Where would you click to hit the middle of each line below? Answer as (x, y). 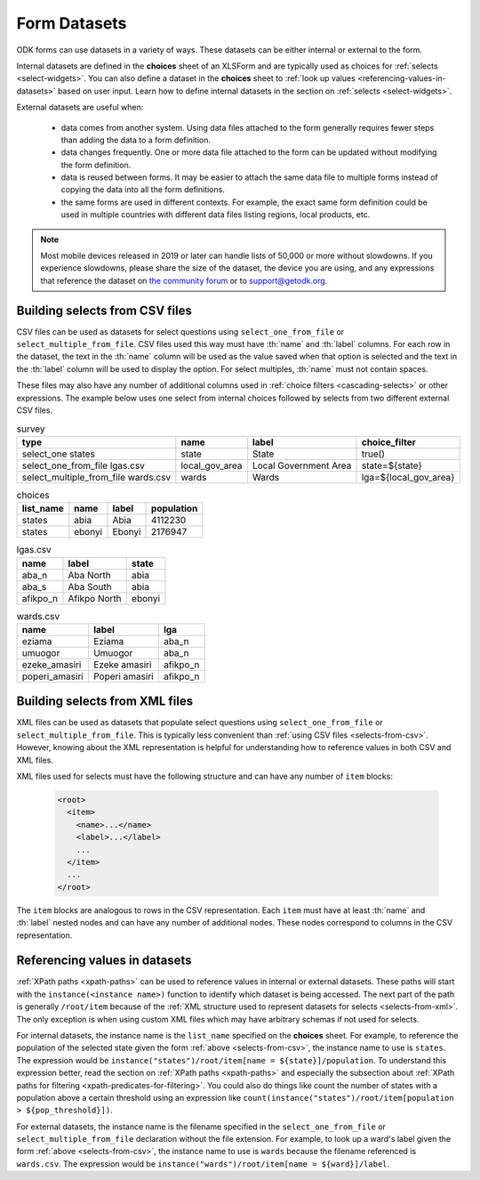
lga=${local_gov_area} (408, 477)
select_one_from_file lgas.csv (84, 465)
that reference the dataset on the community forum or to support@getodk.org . (184, 280)
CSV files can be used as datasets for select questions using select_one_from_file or (180, 331)
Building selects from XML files (105, 702)
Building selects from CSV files (104, 310)
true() (373, 454)
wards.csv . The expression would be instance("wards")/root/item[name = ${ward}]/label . (203, 1164)
